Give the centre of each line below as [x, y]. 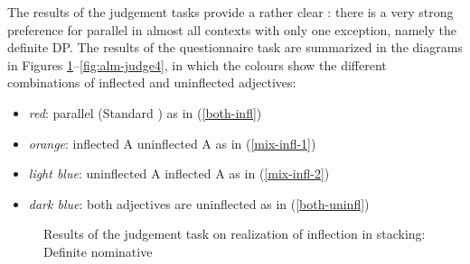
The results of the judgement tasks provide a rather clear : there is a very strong [230, 12]
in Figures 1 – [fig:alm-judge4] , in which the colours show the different [197, 64]
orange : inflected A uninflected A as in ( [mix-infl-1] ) [172, 143]
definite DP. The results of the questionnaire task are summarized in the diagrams [235, 47]
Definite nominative [98, 251]
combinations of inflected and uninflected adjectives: [152, 82]
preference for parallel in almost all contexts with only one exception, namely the [232, 29]
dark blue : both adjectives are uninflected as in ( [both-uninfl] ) [199, 203]
